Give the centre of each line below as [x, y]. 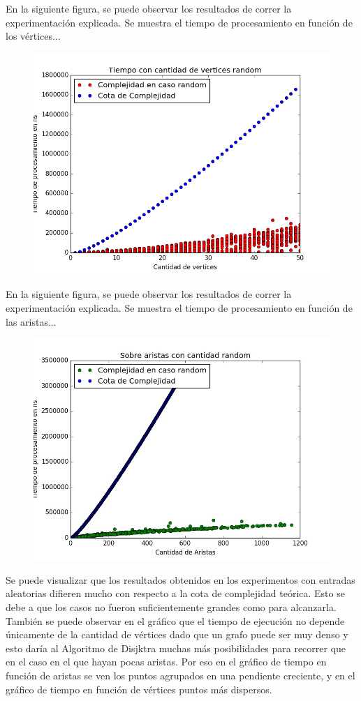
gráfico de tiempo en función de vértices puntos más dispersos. [139, 689]
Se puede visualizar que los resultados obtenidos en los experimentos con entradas [180, 579]
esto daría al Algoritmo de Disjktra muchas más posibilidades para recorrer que [176, 648]
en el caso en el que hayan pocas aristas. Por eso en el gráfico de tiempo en [166, 662]
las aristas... [31, 321]
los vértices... [33, 36]
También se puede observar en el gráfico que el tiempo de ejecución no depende [175, 620]
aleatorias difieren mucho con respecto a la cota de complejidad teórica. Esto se [175, 593]
